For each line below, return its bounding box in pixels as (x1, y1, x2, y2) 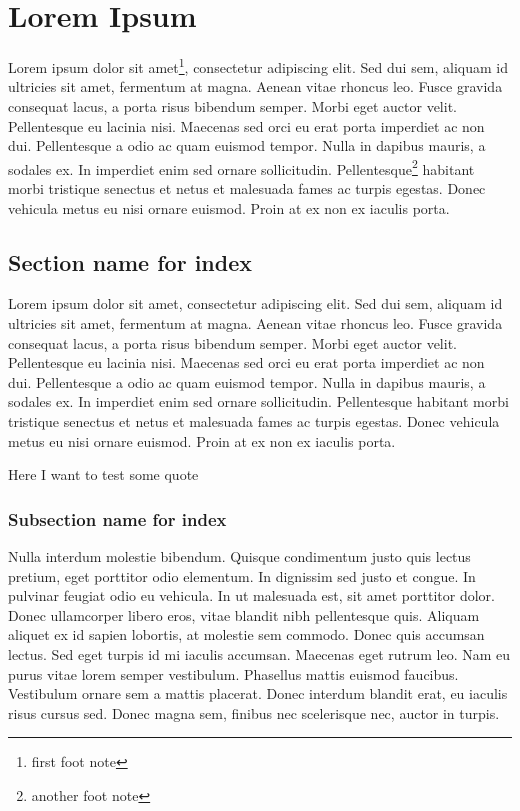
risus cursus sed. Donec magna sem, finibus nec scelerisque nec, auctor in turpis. (8, 702, 500, 723)
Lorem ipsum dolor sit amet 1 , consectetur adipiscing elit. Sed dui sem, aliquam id (8, 54, 509, 77)
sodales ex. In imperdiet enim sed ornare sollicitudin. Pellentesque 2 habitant (8, 155, 475, 179)
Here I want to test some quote (8, 464, 199, 485)
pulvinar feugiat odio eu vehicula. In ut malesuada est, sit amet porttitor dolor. (8, 585, 495, 606)
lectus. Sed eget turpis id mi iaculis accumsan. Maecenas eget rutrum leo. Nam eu (8, 643, 511, 664)
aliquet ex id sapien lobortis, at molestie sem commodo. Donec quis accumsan (8, 624, 485, 645)
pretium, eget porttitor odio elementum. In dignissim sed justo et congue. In (8, 565, 476, 586)
